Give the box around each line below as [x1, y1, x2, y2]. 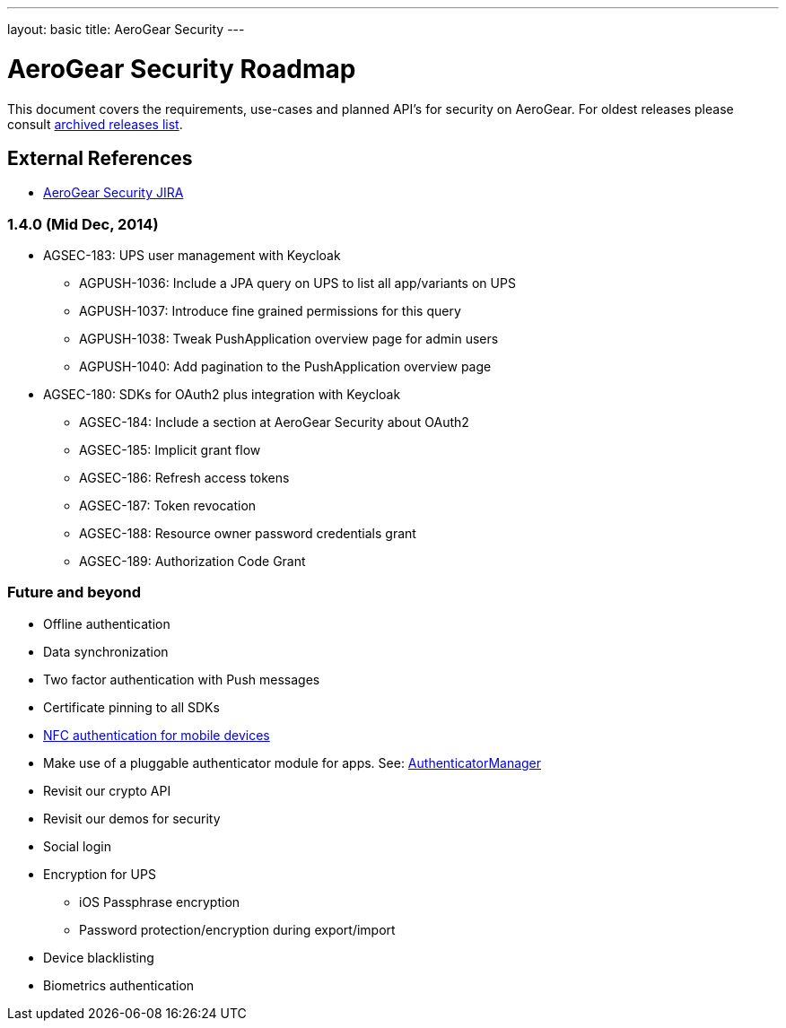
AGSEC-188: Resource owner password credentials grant [79, 526, 416, 542]
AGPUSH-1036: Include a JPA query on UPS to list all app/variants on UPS [79, 275, 516, 292]
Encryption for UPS [43, 866, 156, 882]
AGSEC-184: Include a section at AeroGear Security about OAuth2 [79, 414, 469, 431]
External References [7, 146, 193, 170]
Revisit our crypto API [43, 782, 171, 798]
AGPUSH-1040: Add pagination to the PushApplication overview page [79, 359, 492, 375]
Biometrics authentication [43, 977, 195, 993]
